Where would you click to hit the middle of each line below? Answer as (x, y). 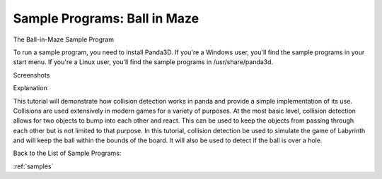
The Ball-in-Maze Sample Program (64, 39)
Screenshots (31, 75)
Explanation (30, 88)
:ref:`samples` (33, 166)
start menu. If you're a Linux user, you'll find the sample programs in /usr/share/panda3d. (143, 62)
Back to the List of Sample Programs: (67, 153)
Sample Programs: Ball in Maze (106, 18)
